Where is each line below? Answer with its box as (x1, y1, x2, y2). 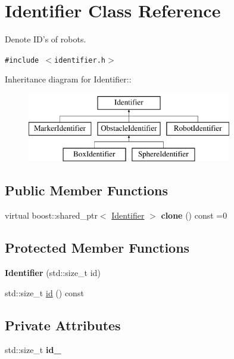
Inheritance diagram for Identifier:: (5, 73, 132, 85)
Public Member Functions (5, 181, 168, 200)
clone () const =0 (161, 209, 227, 222)
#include (5, 56, 39, 65)
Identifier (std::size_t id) (5, 266, 101, 278)
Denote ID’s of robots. (5, 33, 86, 45)
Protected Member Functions (5, 238, 190, 257)
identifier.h (54, 56, 105, 65)
